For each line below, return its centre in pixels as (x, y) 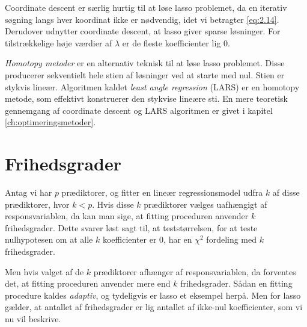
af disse (286, 192)
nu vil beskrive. (33, 319)
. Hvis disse (113, 204)
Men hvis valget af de (44, 271)
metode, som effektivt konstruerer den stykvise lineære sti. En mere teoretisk (147, 98)
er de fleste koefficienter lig (172, 42)
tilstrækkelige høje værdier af (59, 42)
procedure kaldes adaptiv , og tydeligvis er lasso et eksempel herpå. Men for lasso (153, 295)
